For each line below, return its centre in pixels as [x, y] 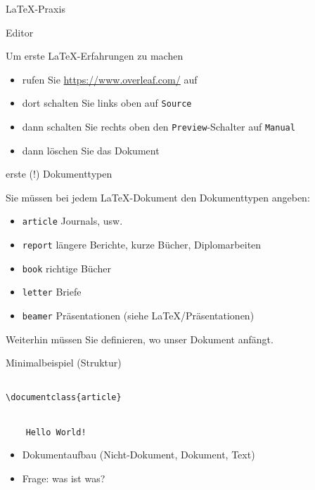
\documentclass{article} [64, 397]
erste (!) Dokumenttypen [59, 174]
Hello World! [56, 432]
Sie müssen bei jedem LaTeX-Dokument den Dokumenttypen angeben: [158, 197]
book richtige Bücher [66, 268]
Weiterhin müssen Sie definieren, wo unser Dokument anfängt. [140, 339]
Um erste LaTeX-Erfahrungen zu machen [95, 56]
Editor [20, 32]
